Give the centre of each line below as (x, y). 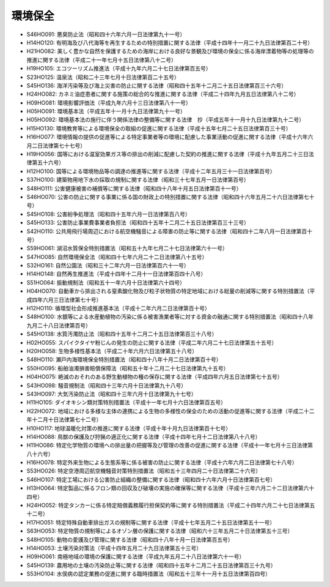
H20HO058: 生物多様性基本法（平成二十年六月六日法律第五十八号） (112, 351)
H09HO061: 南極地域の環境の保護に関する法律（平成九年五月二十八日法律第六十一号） (136, 556)
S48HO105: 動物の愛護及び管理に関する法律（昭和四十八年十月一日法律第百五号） (130, 539)
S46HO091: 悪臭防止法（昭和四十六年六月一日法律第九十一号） (106, 34)
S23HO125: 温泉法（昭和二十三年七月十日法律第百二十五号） (103, 77)
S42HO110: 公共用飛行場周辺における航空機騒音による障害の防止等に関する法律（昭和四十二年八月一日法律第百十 (170, 231)
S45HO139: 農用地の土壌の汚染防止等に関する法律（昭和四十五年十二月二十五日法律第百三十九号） (151, 565)
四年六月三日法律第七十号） (67, 299)
